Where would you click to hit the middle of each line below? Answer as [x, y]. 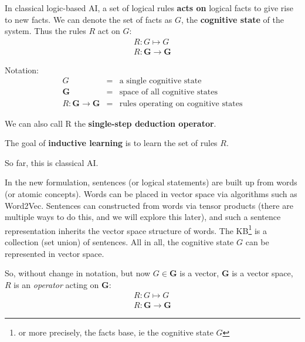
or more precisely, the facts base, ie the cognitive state [116, 332]
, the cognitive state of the [232, 19]
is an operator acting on [56, 284]
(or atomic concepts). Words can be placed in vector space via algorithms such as [151, 193]
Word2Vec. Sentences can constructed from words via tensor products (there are [149, 205]
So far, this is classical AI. [52, 162]
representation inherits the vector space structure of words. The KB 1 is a [136, 229]
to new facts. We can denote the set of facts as [89, 19]
